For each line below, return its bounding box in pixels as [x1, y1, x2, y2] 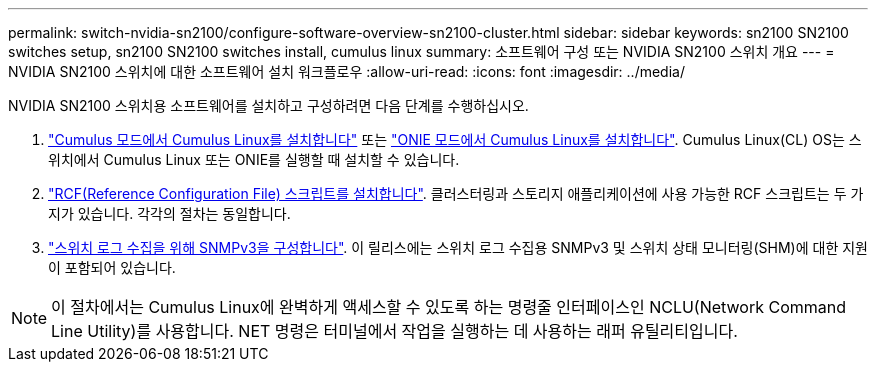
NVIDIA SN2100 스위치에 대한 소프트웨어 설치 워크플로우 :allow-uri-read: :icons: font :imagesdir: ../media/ [8, 63, 685, 80]
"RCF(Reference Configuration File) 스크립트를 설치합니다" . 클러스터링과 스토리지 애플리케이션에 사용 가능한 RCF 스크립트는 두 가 [48, 185, 864, 202]
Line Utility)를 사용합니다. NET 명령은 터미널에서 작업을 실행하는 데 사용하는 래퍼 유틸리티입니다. [51, 321, 738, 341]
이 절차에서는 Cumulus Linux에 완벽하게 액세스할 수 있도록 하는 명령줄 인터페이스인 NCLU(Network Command [51, 297, 847, 317]
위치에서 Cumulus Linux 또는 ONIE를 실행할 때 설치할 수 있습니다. [48, 151, 460, 168]
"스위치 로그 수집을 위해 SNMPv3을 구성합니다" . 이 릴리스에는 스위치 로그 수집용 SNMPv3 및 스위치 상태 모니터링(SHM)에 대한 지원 [48, 239, 868, 256]
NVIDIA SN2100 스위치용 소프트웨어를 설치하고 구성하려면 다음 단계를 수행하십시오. [8, 97, 529, 114]
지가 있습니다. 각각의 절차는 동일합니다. [48, 205, 291, 222]
